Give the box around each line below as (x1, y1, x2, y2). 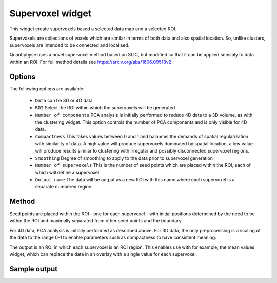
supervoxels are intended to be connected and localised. (9, 42, 130, 48)
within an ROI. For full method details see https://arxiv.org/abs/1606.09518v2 (9, 59, 172, 65)
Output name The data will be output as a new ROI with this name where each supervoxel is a (35, 176, 235, 182)
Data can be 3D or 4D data (35, 98, 93, 104)
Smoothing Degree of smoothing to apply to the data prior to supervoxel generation (35, 155, 213, 161)
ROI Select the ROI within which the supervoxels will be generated (35, 104, 175, 110)
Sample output (9, 265, 58, 273)
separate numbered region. (35, 184, 93, 190)
